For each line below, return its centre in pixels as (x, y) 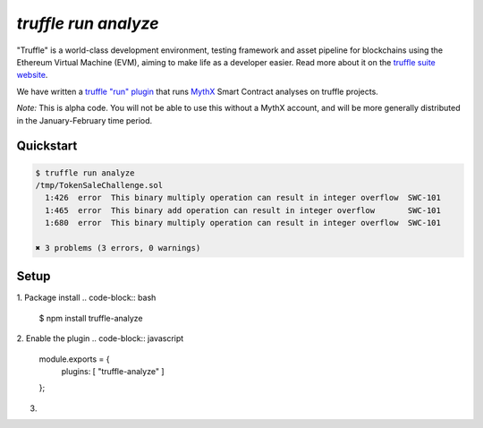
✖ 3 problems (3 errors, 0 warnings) (118, 248)
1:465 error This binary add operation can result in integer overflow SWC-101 (243, 210)
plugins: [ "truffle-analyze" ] (113, 371)
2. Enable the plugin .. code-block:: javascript (100, 338)
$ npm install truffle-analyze (91, 318)
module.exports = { (74, 359)
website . (32, 75)
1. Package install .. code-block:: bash (86, 298)
